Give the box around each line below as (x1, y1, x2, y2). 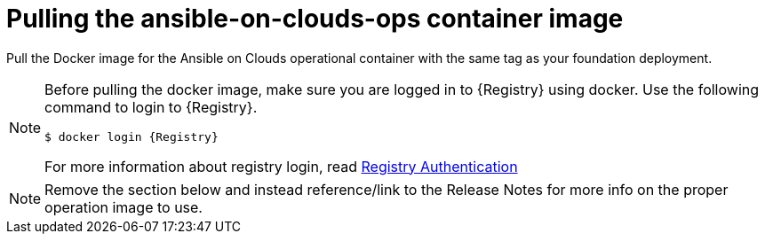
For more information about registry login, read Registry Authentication (44, 157, 518, 175)
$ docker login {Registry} (44, 129, 219, 144)
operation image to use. (44, 198, 203, 216)
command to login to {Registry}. (44, 97, 258, 116)
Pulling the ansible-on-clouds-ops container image (6, 4, 624, 34)
